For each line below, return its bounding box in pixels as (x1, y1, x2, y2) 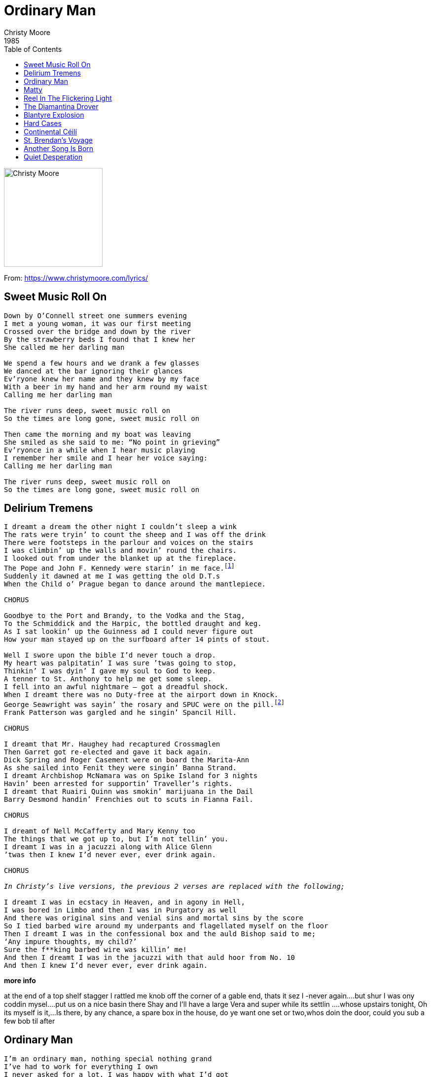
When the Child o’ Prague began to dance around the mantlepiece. (4, 580, 266, 588)
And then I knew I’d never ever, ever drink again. (4, 961, 208, 969)
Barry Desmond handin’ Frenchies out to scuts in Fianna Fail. (4, 795, 253, 803)
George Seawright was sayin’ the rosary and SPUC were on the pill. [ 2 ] (4, 699, 285, 708)
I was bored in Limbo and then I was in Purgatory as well (4, 906, 237, 914)
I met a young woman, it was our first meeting (4, 319, 191, 328)
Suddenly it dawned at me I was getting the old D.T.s (4, 572, 220, 580)
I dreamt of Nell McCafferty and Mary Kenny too (4, 827, 195, 835)
